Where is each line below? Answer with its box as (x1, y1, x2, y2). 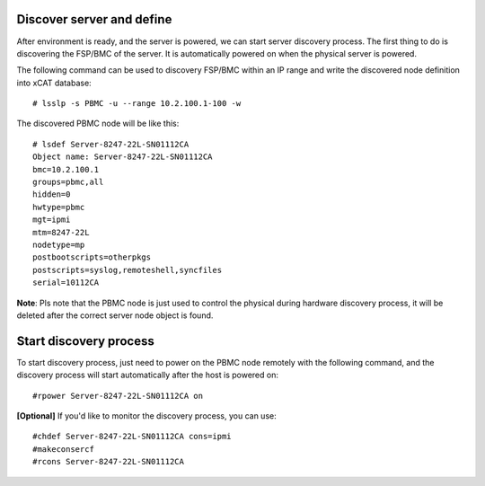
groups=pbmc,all (32, 177, 104, 188)
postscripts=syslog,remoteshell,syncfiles (32, 265, 223, 275)
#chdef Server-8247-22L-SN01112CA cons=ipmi (32, 431, 233, 442)
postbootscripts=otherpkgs (32, 252, 152, 262)
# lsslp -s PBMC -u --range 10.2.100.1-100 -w (32, 99, 242, 109)
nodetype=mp (32, 239, 85, 250)
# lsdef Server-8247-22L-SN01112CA (32, 139, 190, 149)
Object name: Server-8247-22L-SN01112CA (32, 152, 213, 162)
